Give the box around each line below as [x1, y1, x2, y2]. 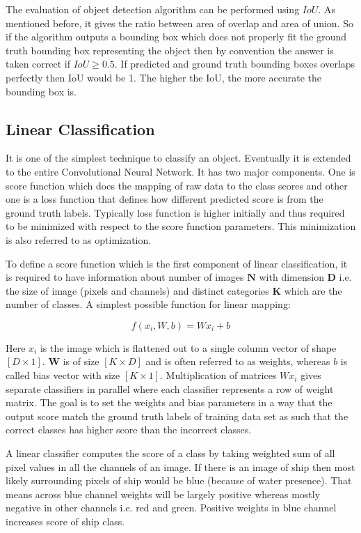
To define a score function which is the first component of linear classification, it [6, 256, 348, 270]
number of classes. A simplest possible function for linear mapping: [6, 297, 291, 311]
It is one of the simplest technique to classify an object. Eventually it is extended [6, 150, 351, 165]
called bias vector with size [6, 368, 120, 383]
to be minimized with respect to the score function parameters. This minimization [6, 219, 356, 233]
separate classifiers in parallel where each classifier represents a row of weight [6, 381, 334, 396]
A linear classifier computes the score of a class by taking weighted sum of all [6, 446, 335, 461]
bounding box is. [6, 84, 77, 98]
